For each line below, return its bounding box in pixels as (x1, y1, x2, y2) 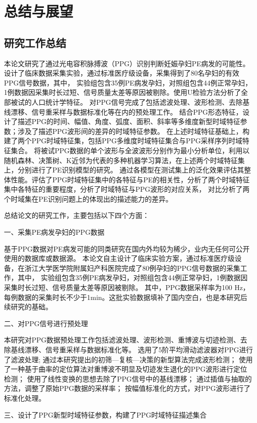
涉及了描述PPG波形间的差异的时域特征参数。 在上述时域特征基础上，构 (17, 126, 250, 136)
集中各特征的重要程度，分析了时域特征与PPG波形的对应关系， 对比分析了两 (4, 184, 250, 194)
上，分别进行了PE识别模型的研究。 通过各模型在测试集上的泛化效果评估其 (4, 165, 244, 175)
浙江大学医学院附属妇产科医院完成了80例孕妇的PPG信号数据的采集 (24, 262, 241, 273)
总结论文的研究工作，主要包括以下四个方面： (4, 210, 149, 220)
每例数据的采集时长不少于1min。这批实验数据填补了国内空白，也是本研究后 (4, 292, 248, 302)
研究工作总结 (4, 35, 66, 50)
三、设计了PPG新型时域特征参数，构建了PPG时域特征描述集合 (4, 409, 207, 420)
